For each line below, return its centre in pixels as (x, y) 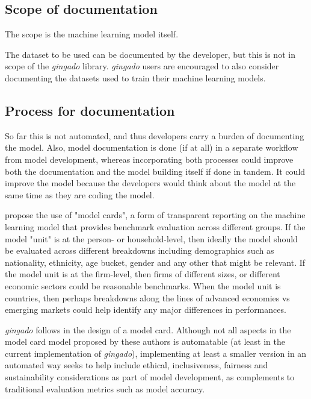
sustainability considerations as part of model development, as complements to (150, 377)
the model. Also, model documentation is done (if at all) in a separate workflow (152, 147)
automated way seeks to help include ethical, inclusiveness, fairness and (137, 365)
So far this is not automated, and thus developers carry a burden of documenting (155, 135)
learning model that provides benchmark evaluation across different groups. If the (155, 226)
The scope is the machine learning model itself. (92, 34)
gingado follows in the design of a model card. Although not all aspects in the (148, 329)
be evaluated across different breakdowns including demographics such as (140, 250)
